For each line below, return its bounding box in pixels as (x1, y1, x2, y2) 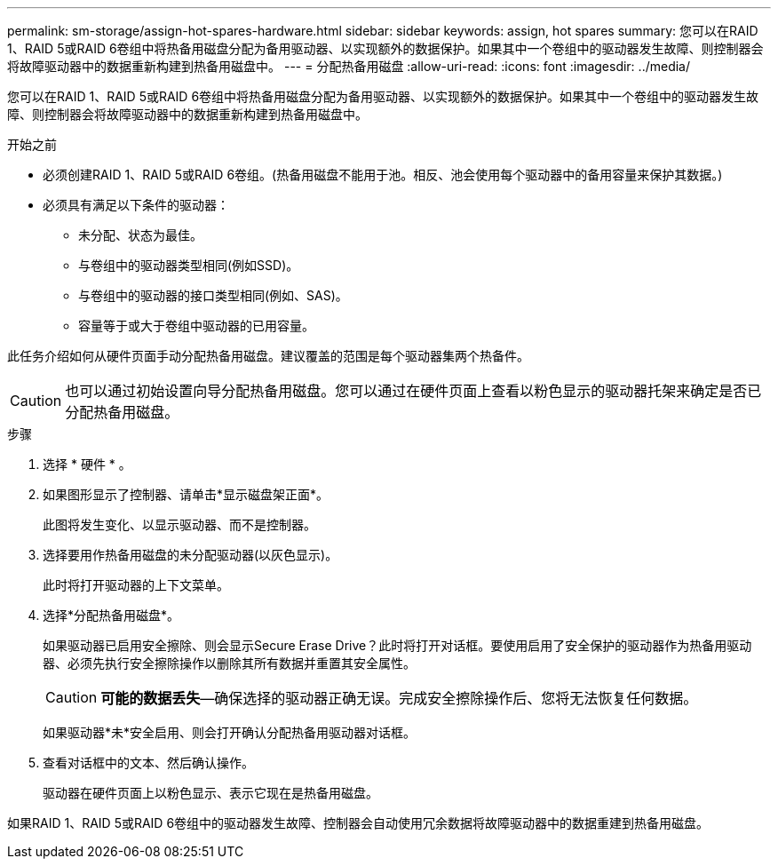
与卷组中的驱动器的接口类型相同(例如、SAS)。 (78, 288, 348, 303)
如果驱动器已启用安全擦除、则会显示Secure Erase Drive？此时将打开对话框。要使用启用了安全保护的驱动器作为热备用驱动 (43, 638, 752, 653)
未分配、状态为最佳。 (78, 227, 202, 242)
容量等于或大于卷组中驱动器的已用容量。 (78, 318, 314, 333)
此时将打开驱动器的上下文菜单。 (43, 577, 229, 592)
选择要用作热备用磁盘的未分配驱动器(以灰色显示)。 (43, 547, 338, 562)
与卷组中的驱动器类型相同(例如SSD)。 (78, 258, 299, 273)
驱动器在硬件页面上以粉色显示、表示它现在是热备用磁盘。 (43, 785, 378, 800)
